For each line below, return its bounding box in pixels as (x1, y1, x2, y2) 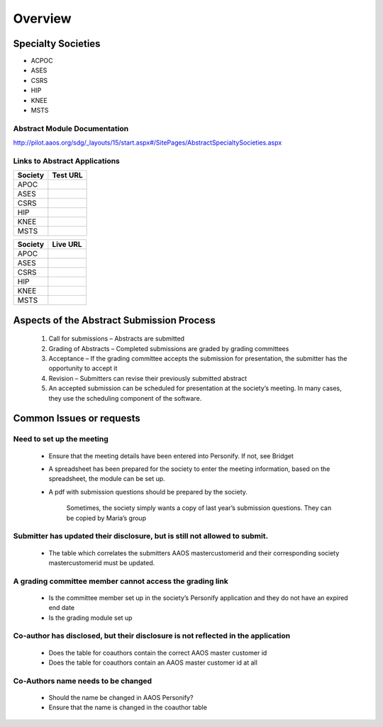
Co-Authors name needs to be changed (13, 676, 152, 686)
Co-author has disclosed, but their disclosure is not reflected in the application (13, 631, 291, 641)
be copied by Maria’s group (66, 514, 147, 522)
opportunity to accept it (48, 364, 118, 372)
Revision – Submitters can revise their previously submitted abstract (48, 374, 248, 382)
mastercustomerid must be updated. (48, 558, 155, 567)
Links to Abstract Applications (13, 156, 121, 166)
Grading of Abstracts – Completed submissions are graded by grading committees (48, 344, 289, 353)
